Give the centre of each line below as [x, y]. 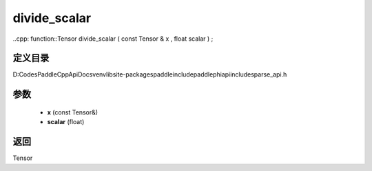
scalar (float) [66, 122]
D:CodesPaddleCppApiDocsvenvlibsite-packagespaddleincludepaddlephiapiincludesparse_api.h [150, 74]
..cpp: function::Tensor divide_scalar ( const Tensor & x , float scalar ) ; [113, 39]
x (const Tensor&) [73, 112]
